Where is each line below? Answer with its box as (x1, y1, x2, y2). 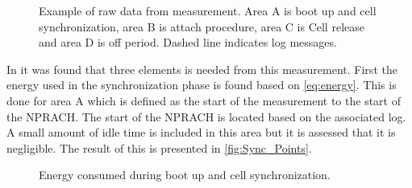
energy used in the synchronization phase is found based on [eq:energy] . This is (6, 76, 397, 93)
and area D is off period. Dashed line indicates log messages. (39, 34, 337, 51)
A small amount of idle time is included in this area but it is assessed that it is (6, 124, 396, 141)
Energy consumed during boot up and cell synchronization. (39, 166, 331, 183)
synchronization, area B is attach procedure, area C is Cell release (39, 18, 364, 35)
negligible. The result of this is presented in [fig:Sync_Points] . (6, 139, 312, 156)
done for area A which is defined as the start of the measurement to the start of (6, 92, 401, 108)
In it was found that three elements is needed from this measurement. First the (6, 60, 397, 77)
